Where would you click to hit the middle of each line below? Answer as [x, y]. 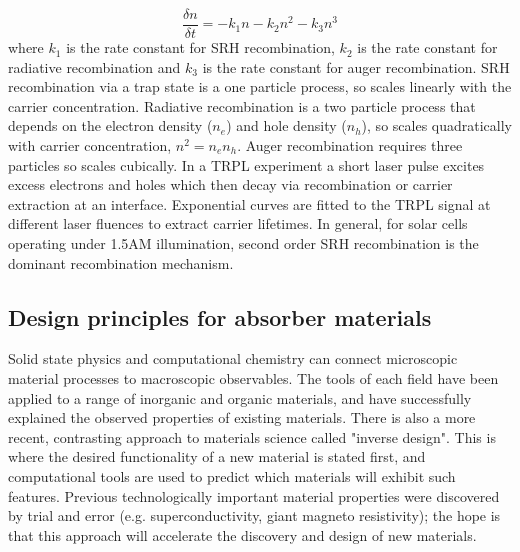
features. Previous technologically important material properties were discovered [254, 495]
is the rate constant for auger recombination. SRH [356, 66]
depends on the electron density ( [110, 125]
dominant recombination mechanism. [121, 262]
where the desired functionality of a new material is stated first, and [217, 456]
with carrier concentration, [90, 145]
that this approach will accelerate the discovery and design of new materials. [242, 534]
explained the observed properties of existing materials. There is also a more [242, 417]
